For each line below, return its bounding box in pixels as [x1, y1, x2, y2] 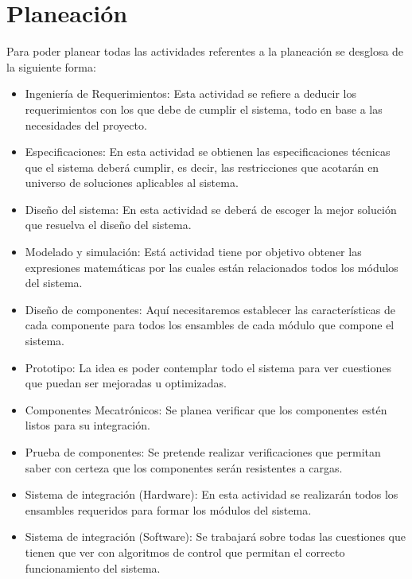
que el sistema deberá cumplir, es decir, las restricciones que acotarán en [25, 158, 379, 175]
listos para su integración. [25, 417, 150, 433]
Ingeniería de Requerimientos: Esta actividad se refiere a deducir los [25, 85, 357, 102]
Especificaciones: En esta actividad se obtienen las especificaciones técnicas [25, 143, 391, 160]
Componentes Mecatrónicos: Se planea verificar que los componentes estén [25, 401, 387, 418]
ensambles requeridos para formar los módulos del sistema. [25, 501, 312, 518]
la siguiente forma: [6, 58, 96, 75]
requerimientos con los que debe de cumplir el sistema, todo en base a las [25, 100, 383, 117]
